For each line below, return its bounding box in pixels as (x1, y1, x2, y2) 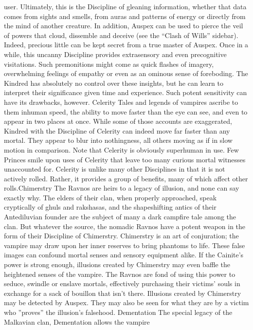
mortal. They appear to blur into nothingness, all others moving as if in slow (4, 135, 233, 145)
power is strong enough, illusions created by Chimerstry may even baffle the (4, 259, 230, 270)
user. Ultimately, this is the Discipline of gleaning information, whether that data (4, 1, 247, 11)
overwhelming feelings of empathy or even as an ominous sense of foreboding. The (4, 68, 248, 78)
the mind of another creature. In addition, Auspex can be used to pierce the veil (4, 20, 243, 31)
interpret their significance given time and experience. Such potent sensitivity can (4, 87, 247, 97)
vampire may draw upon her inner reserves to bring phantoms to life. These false (4, 240, 245, 250)
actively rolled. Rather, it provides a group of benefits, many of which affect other (4, 173, 248, 183)
